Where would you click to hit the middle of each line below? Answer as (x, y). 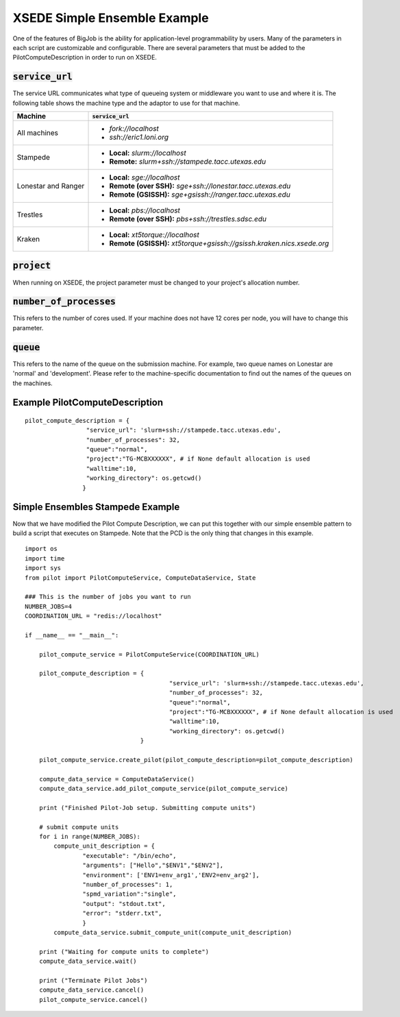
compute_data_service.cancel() (91, 990)
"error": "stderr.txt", (122, 914)
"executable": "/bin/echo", (130, 856)
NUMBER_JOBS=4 (48, 606)
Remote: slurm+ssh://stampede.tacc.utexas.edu (188, 162)
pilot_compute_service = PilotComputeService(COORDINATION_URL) (149, 654)
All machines (37, 133)
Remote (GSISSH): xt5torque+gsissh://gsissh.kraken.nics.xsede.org (219, 243)
